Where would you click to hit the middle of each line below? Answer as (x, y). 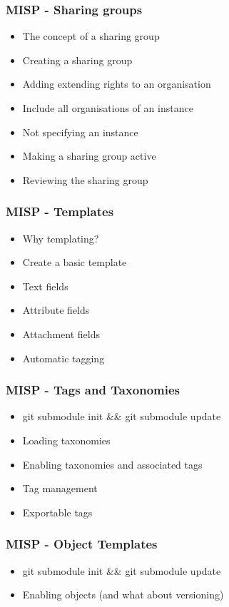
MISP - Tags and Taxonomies (93, 390)
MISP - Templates (60, 211)
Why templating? (61, 238)
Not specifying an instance (80, 132)
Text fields (45, 286)
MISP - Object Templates (82, 544)
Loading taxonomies (66, 440)
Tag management (60, 488)
